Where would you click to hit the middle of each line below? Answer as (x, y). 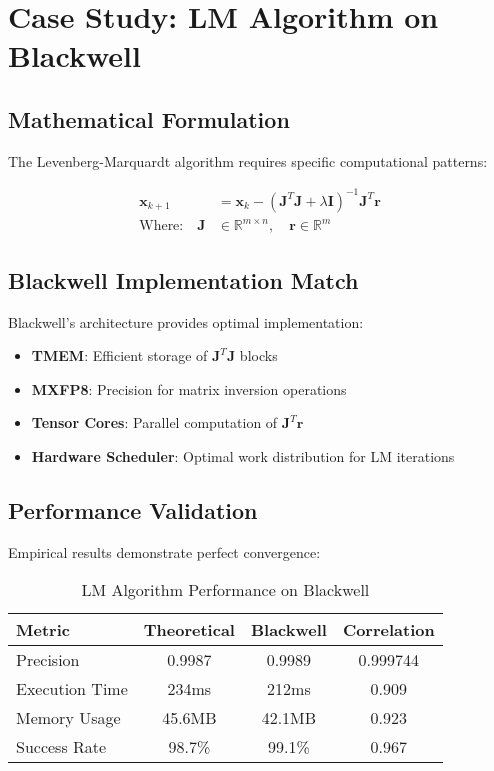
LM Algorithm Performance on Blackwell (225, 590)
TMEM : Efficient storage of (119, 355)
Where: (161, 226)
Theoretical (189, 630)
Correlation (388, 630)
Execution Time (72, 689)
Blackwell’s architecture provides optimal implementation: (186, 321)
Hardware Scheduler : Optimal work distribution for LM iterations (243, 456)
